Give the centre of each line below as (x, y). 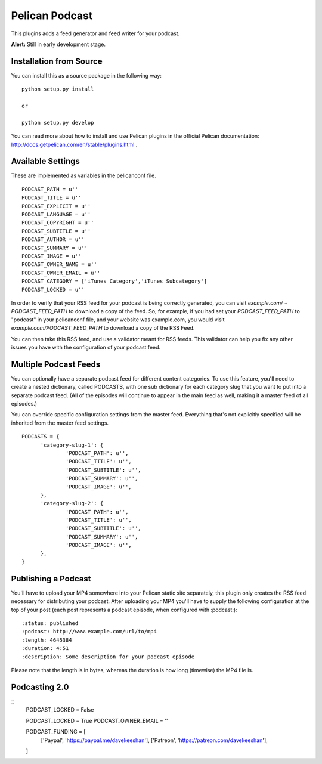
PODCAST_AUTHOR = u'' (53, 239)
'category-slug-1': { (72, 445)
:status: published (50, 624)
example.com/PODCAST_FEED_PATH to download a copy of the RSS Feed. (103, 328)
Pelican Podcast (52, 16)
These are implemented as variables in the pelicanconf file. (83, 175)
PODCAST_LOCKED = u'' (53, 290)
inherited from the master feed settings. (60, 423)
